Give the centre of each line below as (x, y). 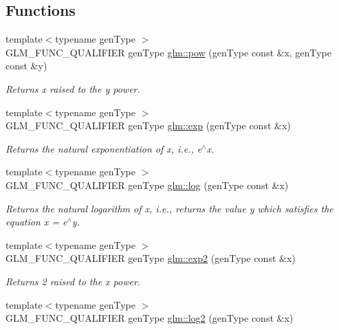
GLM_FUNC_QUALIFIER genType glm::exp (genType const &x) (148, 125)
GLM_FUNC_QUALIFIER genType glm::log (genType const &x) (147, 185)
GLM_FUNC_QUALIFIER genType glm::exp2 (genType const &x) (151, 258)
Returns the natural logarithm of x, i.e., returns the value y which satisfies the (169, 208)
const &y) (26, 66)
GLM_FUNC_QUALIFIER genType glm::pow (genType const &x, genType (168, 52)
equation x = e (36, 222)
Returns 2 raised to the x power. (73, 281)
